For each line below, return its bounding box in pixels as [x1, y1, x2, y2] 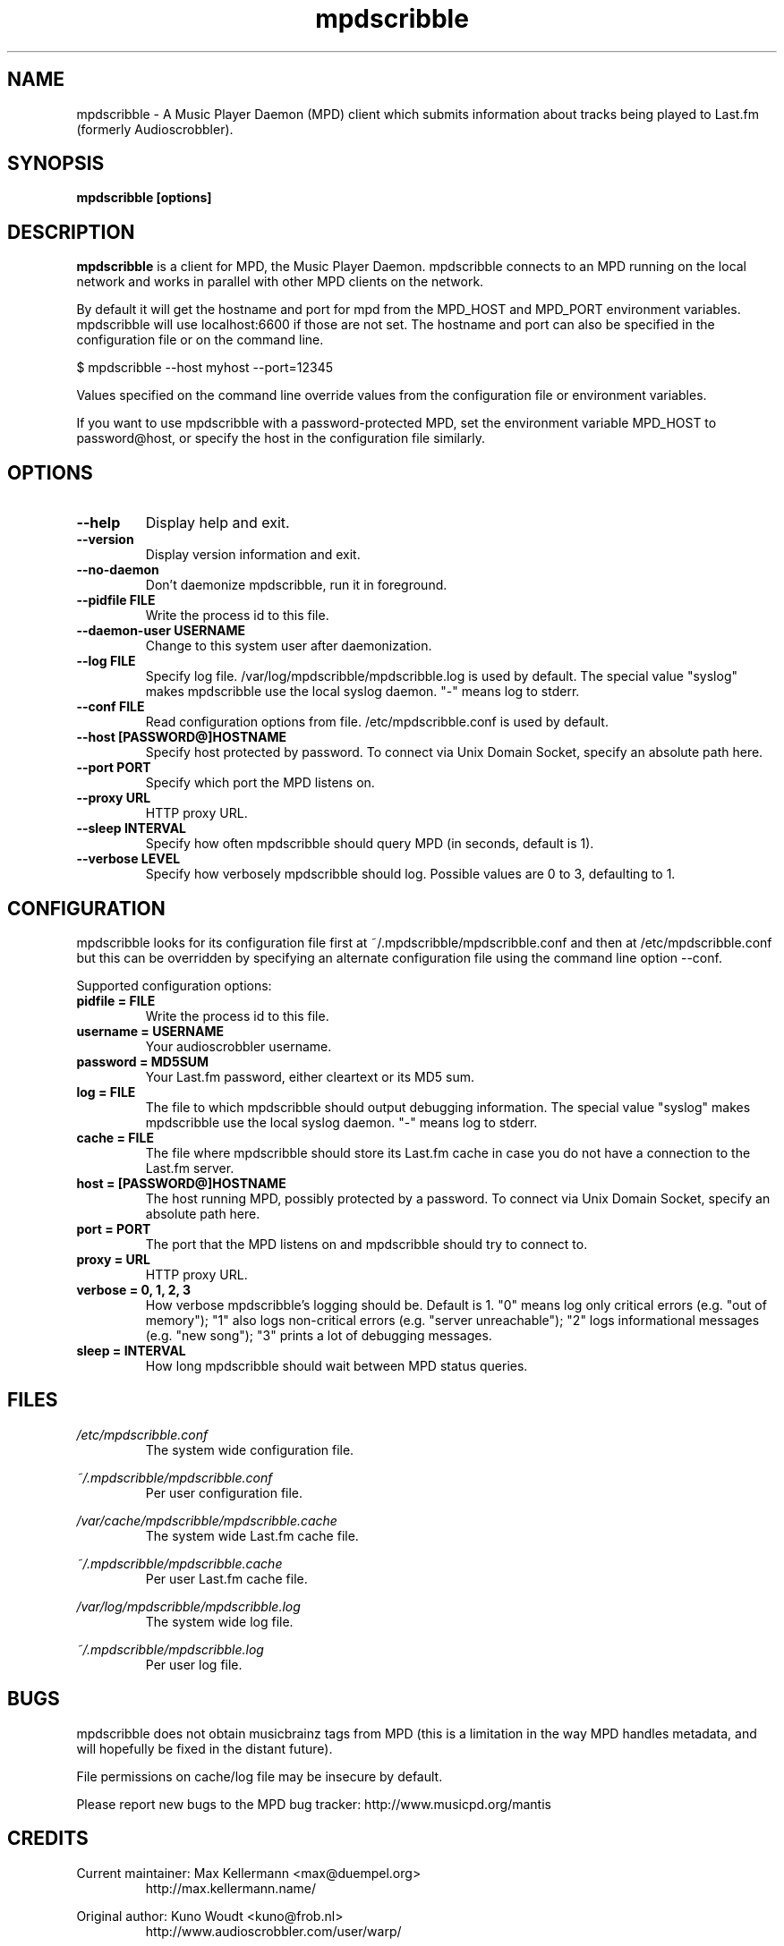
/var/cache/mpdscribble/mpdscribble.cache [76, 1512, 337, 1528]
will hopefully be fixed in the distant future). [76, 1740, 333, 1756]
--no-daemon [76, 562, 159, 578]
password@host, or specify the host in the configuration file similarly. [76, 430, 486, 446]
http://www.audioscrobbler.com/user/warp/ [145, 1923, 402, 1939]
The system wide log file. [145, 1613, 294, 1629]
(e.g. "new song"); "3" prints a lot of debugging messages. [145, 1327, 492, 1343]
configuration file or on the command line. [76, 332, 324, 348]
